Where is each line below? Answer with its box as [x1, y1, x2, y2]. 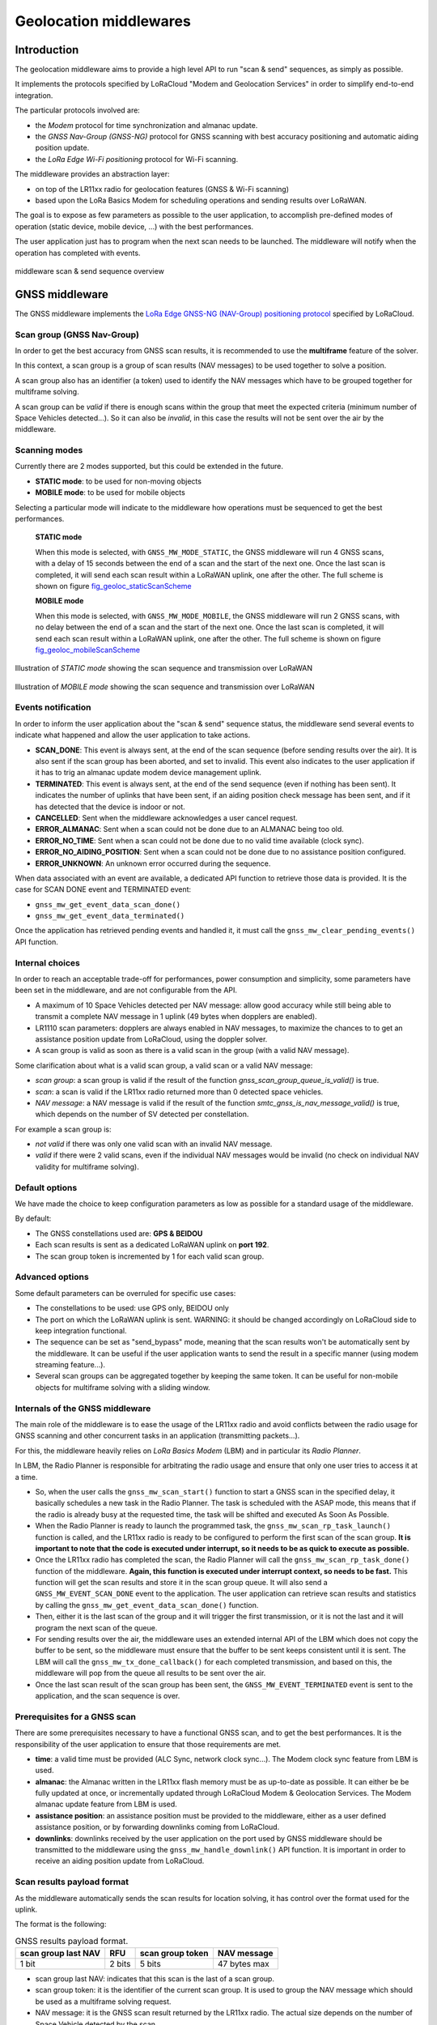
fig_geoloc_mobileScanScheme [35, 645, 141, 654]
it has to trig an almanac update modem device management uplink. [35, 768, 262, 778]
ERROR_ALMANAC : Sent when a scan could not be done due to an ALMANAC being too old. [35, 825, 344, 834]
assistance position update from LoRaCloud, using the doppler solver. [35, 1034, 268, 1044]
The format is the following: [15, 1920, 107, 1929]
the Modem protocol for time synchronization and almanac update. [35, 120, 258, 130]
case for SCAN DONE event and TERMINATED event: [15, 885, 192, 894]
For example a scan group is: [15, 1124, 112, 1134]
